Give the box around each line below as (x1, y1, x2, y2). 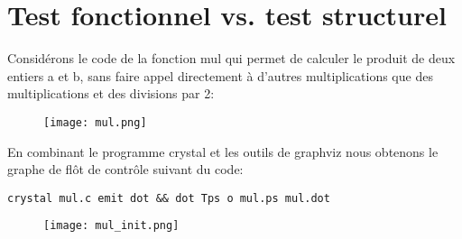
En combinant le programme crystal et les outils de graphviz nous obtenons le (7, 142, 439, 161)
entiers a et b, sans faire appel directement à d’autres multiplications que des (7, 66, 433, 85)
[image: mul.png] (43, 115, 147, 129)
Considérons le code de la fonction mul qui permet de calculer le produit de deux (7, 49, 456, 68)
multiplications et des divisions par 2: (7, 84, 215, 103)
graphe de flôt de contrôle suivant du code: (7, 160, 244, 179)
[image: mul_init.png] (43, 219, 180, 233)
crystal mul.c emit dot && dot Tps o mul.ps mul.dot (7, 191, 330, 205)
